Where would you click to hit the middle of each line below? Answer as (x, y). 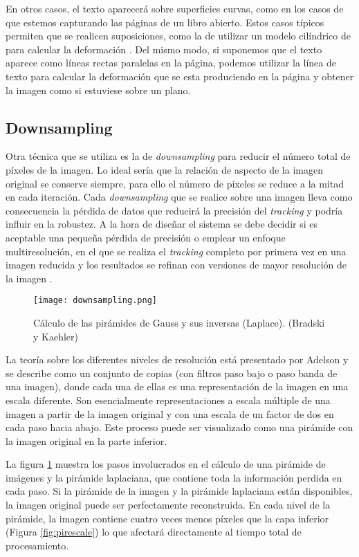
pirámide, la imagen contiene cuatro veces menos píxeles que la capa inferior (167, 518)
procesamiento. (37, 545)
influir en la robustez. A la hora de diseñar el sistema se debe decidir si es (162, 224)
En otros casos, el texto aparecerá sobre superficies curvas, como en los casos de (175, 8)
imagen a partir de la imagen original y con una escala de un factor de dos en (170, 413)
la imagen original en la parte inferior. (86, 440)
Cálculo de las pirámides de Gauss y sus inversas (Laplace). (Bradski (179, 322)
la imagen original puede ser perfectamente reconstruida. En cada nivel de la (168, 505)
